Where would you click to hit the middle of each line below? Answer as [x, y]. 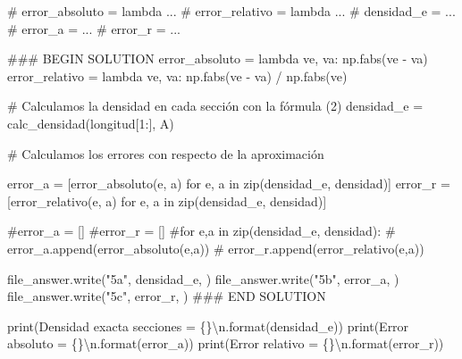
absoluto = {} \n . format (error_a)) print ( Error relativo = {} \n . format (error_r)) [226, 343]
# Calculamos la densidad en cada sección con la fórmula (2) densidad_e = [215, 106]
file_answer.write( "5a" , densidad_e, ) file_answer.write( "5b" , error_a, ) [203, 278]
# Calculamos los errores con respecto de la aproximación [166, 153]
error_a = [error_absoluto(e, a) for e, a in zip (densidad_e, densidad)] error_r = [229, 184]
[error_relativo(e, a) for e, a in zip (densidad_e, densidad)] [167, 200]
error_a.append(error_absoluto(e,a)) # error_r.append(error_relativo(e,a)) [216, 248]
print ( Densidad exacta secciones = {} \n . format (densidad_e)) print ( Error [208, 326]
